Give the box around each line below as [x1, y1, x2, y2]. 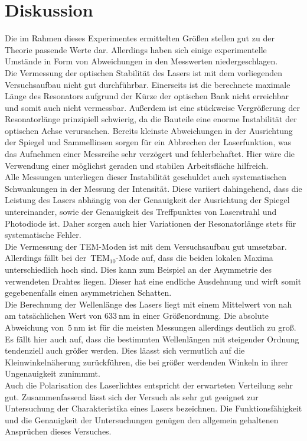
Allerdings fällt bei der [5, 251, 87, 264]
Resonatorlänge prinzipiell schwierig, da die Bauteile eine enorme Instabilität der [5, 113, 297, 125]
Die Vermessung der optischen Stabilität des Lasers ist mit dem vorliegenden [5, 66, 283, 79]
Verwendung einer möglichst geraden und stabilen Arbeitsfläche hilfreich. [5, 159, 269, 171]
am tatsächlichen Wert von [5, 309, 102, 322]
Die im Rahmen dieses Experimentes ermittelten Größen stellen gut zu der [5, 32, 275, 44]
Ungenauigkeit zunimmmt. [5, 367, 100, 380]
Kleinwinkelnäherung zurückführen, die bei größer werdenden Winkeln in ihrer [5, 355, 288, 368]
